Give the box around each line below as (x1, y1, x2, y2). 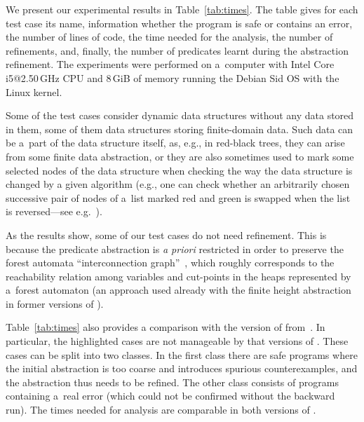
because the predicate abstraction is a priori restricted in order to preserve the (6, 241, 344, 256)
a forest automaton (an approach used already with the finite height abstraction (6, 283, 351, 297)
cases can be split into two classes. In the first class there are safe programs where (6, 347, 358, 362)
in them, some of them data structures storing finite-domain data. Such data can (6, 121, 353, 136)
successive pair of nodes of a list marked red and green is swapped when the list (6, 190, 351, 205)
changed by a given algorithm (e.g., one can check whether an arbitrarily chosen (6, 177, 350, 191)
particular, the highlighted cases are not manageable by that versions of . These (6, 334, 349, 348)
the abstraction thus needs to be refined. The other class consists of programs (6, 374, 339, 389)
